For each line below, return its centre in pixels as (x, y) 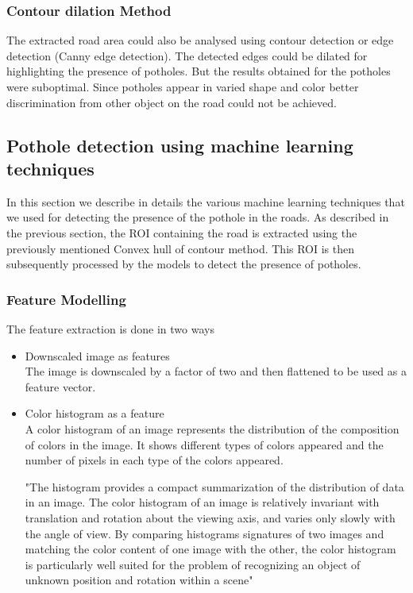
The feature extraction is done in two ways (110, 328)
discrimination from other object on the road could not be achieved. (172, 102)
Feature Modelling (66, 299)
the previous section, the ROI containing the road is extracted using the (182, 232)
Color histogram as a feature (95, 413)
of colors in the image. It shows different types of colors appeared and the (204, 444)
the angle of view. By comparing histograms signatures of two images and (205, 533)
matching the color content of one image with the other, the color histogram (210, 549)
